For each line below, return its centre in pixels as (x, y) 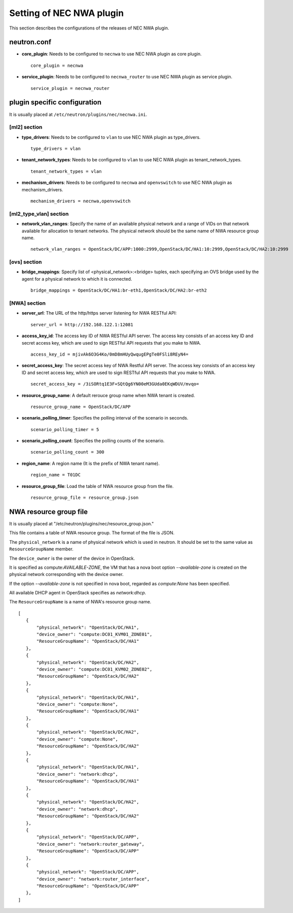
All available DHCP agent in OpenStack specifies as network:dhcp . (78, 593)
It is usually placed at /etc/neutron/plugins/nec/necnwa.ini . (78, 114)
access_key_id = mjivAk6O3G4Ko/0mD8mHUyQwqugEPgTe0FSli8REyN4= (110, 354)
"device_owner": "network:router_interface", (93, 879)
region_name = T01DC (56, 475)
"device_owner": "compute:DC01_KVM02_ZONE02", (94, 669)
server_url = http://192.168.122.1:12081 (82, 324)
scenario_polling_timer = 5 (65, 429)
